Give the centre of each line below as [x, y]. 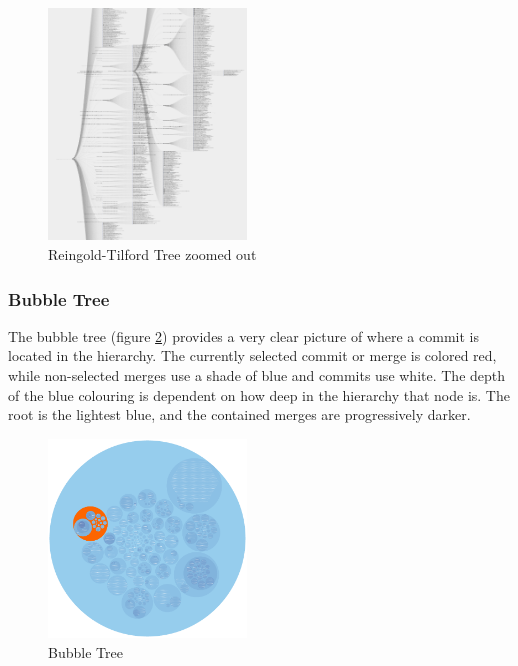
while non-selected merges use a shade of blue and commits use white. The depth [257, 375]
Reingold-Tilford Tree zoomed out [152, 254]
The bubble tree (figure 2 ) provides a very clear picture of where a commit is [243, 335]
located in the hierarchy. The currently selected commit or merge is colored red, [252, 355]
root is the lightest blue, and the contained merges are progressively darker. [239, 414]
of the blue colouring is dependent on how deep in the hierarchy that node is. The [259, 394]
